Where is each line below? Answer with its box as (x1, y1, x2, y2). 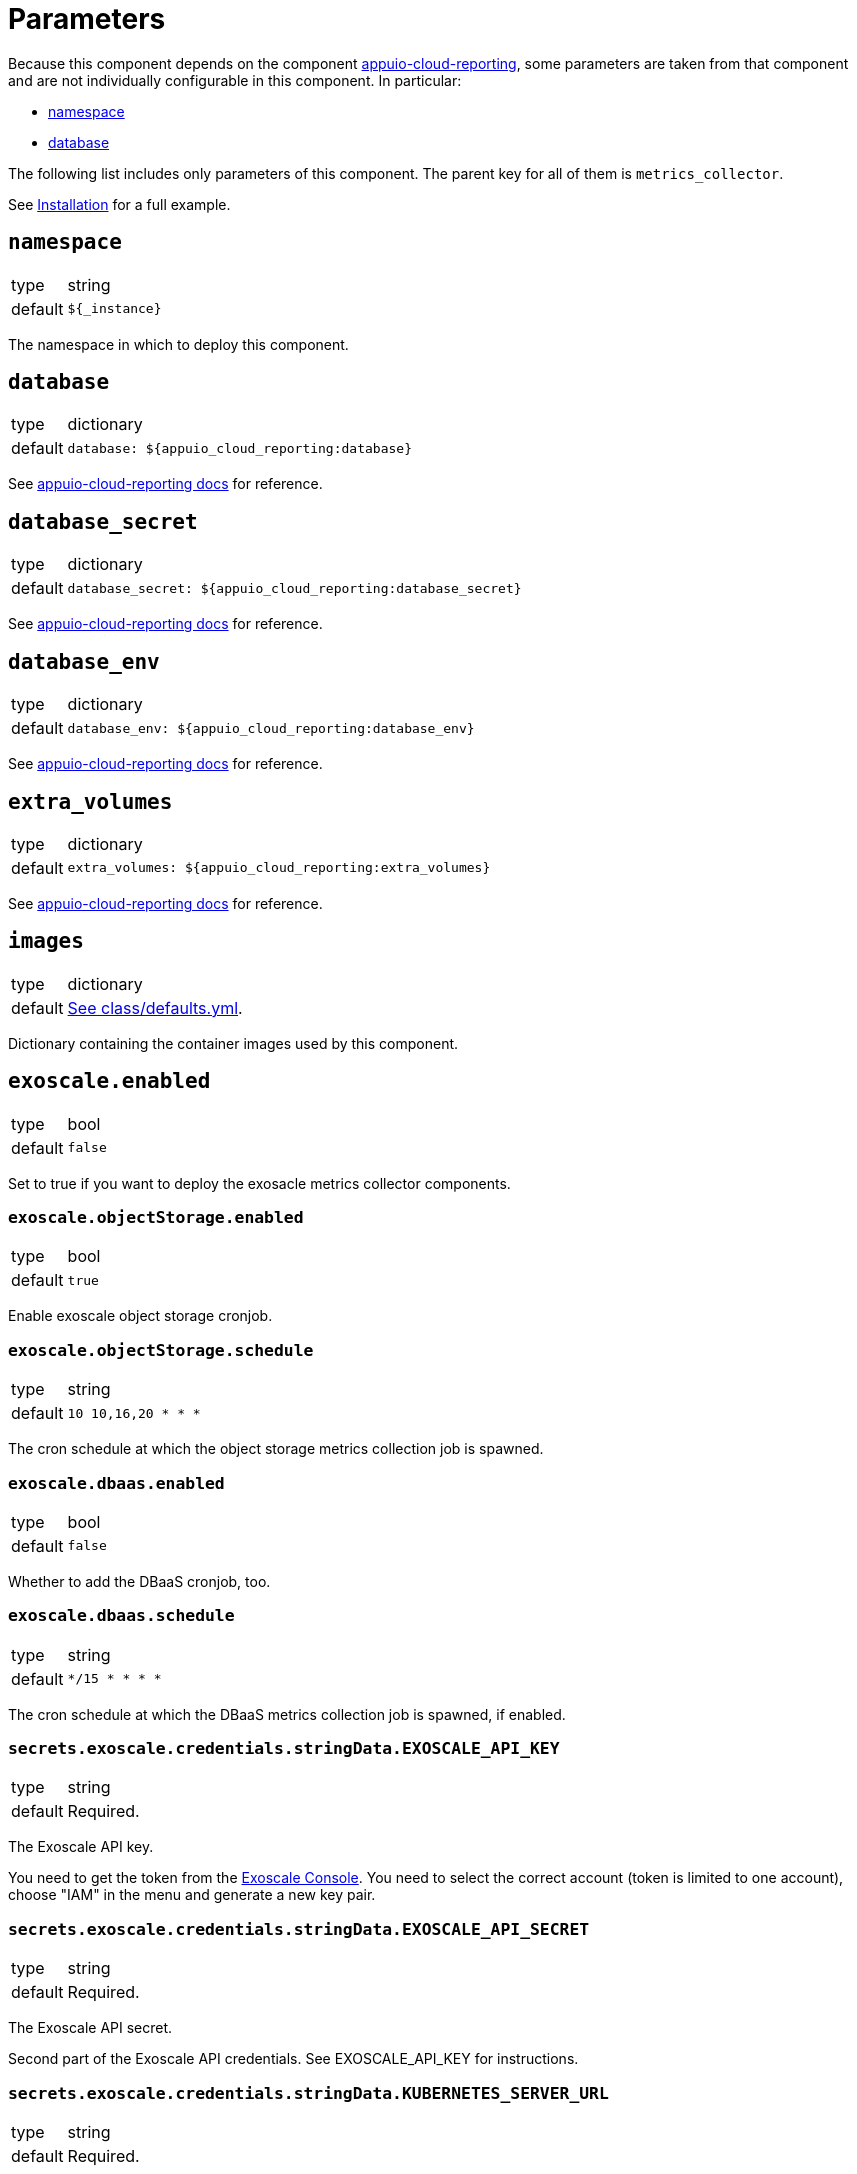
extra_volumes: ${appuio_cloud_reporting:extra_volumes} (67, 860, 491, 876)
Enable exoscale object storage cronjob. (8, 1307, 273, 1325)
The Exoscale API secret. (8, 2019, 173, 2037)
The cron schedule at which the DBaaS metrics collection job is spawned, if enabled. (8, 1705, 566, 1723)
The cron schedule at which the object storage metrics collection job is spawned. (8, 1440, 544, 1458)
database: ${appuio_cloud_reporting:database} (67, 440, 412, 456)
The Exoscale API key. (8, 1838, 154, 1856)
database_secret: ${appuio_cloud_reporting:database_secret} (67, 580, 522, 596)
